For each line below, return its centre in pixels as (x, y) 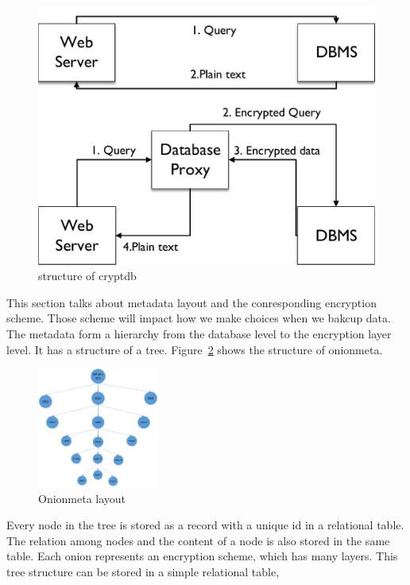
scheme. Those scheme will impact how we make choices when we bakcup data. (199, 318)
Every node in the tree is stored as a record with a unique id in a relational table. (205, 525)
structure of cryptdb (87, 276)
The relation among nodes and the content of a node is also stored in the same (198, 540)
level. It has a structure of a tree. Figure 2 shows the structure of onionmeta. (195, 349)
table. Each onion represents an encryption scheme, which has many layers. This (202, 556)
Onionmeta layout (82, 498)
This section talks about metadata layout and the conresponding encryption (191, 302)
